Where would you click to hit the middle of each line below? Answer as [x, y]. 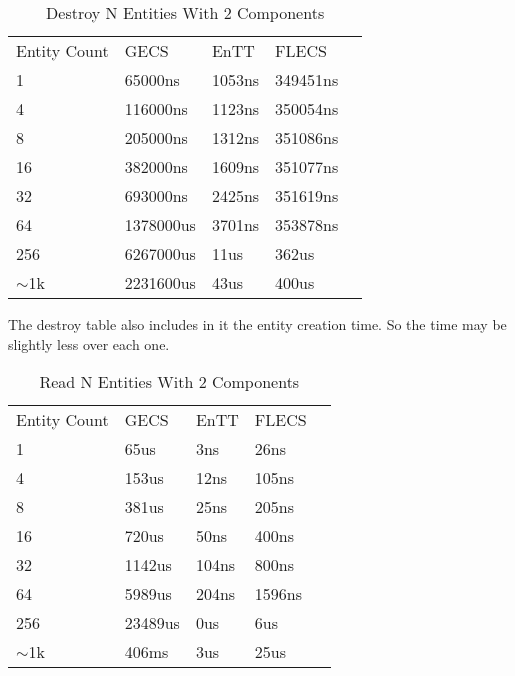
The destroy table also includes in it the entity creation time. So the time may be [257, 324]
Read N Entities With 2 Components [169, 382]
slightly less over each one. [89, 343]
